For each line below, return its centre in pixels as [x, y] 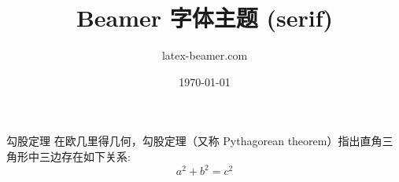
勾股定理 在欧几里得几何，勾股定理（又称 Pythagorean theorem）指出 [183, 141]
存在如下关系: [96, 156]
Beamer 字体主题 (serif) [205, 18]
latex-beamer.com [205, 55]
